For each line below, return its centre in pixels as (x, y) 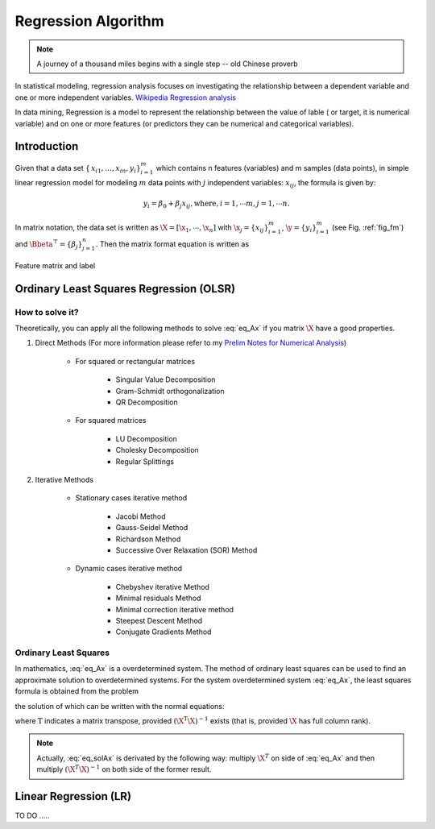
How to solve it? (47, 312)
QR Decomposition (147, 402)
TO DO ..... (32, 816)
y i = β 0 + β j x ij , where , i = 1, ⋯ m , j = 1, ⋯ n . (216, 204)
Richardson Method (148, 539)
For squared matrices (111, 421)
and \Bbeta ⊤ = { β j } (49, 245)
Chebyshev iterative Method (162, 587)
